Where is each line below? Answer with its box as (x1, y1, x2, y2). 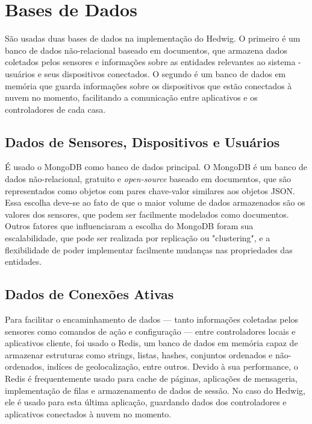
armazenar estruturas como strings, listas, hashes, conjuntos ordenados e (5, 348, 273, 361)
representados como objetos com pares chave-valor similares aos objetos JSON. (5, 184, 295, 197)
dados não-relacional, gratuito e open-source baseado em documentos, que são (5, 172, 292, 185)
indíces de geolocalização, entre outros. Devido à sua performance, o (47, 360, 298, 373)
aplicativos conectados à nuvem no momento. (5, 407, 172, 420)
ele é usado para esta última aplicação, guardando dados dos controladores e (5, 396, 287, 408)
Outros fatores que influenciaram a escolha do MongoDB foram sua (5, 220, 254, 232)
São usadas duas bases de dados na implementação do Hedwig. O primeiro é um (5, 32, 301, 45)
